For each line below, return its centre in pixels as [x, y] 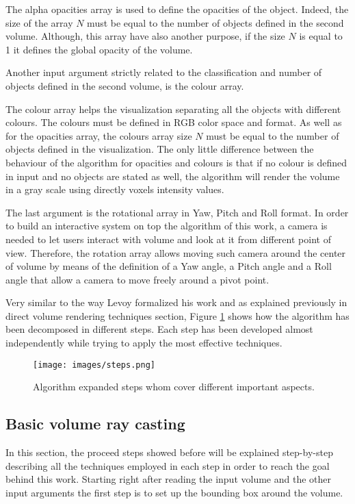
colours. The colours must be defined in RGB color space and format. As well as [174, 122]
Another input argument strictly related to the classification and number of [164, 72]
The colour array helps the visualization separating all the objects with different [173, 109]
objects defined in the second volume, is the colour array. [125, 85]
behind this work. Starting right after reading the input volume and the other [168, 479]
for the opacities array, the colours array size [99, 135]
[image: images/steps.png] [94, 365]
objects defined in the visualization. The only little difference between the [160, 149]
